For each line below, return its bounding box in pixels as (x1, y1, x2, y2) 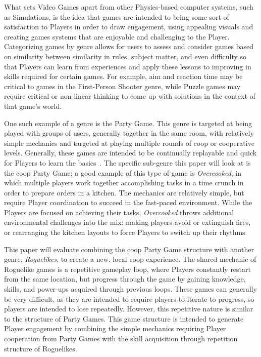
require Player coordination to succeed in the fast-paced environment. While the (4, 197, 252, 208)
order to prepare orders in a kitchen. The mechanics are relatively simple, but (4, 187, 244, 197)
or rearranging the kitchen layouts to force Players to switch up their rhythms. (4, 227, 247, 237)
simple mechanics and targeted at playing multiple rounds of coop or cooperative (4, 137, 254, 148)
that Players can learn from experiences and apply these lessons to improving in (4, 61, 251, 71)
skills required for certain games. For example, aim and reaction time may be (4, 71, 243, 82)
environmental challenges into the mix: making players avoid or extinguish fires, (4, 217, 251, 227)
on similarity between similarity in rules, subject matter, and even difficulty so (4, 51, 247, 61)
